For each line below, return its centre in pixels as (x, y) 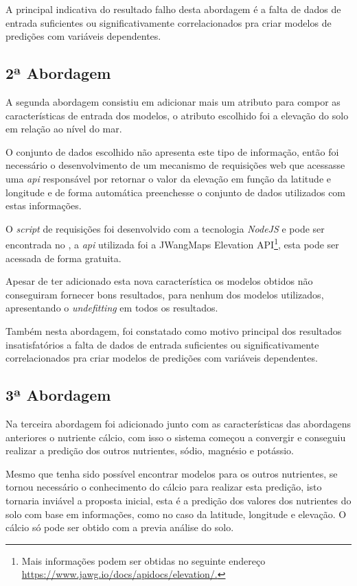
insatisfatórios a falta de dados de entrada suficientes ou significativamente (162, 344)
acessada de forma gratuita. (64, 258)
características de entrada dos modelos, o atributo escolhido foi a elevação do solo (177, 115)
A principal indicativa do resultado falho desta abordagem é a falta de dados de (173, 9)
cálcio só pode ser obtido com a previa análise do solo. (120, 527)
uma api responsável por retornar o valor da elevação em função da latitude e (168, 178)
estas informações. (44, 206)
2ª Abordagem (58, 73)
